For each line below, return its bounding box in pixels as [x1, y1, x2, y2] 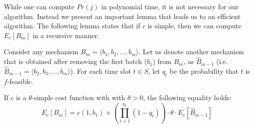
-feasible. [7, 76, 34, 86]
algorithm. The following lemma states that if [4, 21, 141, 31]
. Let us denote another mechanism [138, 46, 244, 57]
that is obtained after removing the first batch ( [4, 56, 147, 66]
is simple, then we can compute [148, 21, 242, 31]
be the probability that [169, 66, 239, 76]
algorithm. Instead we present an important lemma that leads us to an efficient [4, 11, 241, 21]
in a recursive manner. [32, 30, 100, 40]
